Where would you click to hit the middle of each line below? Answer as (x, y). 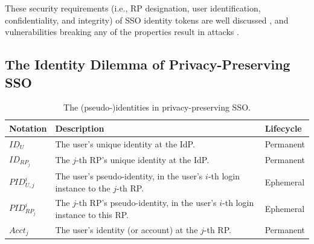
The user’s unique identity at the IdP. (125, 143)
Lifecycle (283, 128)
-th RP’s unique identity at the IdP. (143, 160)
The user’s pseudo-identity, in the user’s (129, 176)
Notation (28, 128)
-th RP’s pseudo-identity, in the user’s (146, 203)
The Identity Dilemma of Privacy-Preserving (148, 64)
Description (80, 128)
